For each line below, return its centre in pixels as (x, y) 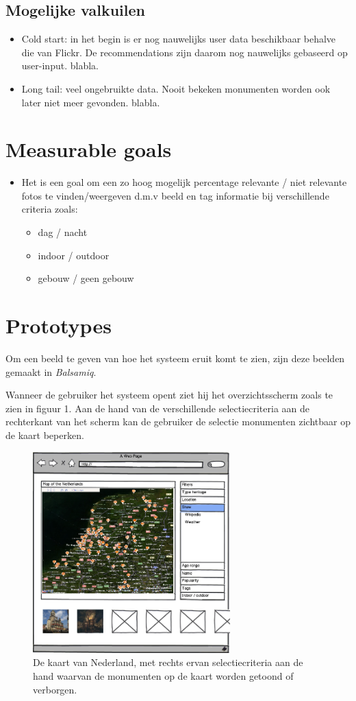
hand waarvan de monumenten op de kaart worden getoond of (163, 675)
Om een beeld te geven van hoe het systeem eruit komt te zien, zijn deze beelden (175, 358)
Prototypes (59, 325)
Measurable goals (89, 149)
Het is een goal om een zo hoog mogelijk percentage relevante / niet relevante (184, 182)
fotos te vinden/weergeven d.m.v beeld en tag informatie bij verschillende (175, 195)
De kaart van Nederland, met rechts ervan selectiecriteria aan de (168, 662)
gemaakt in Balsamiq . (51, 371)
